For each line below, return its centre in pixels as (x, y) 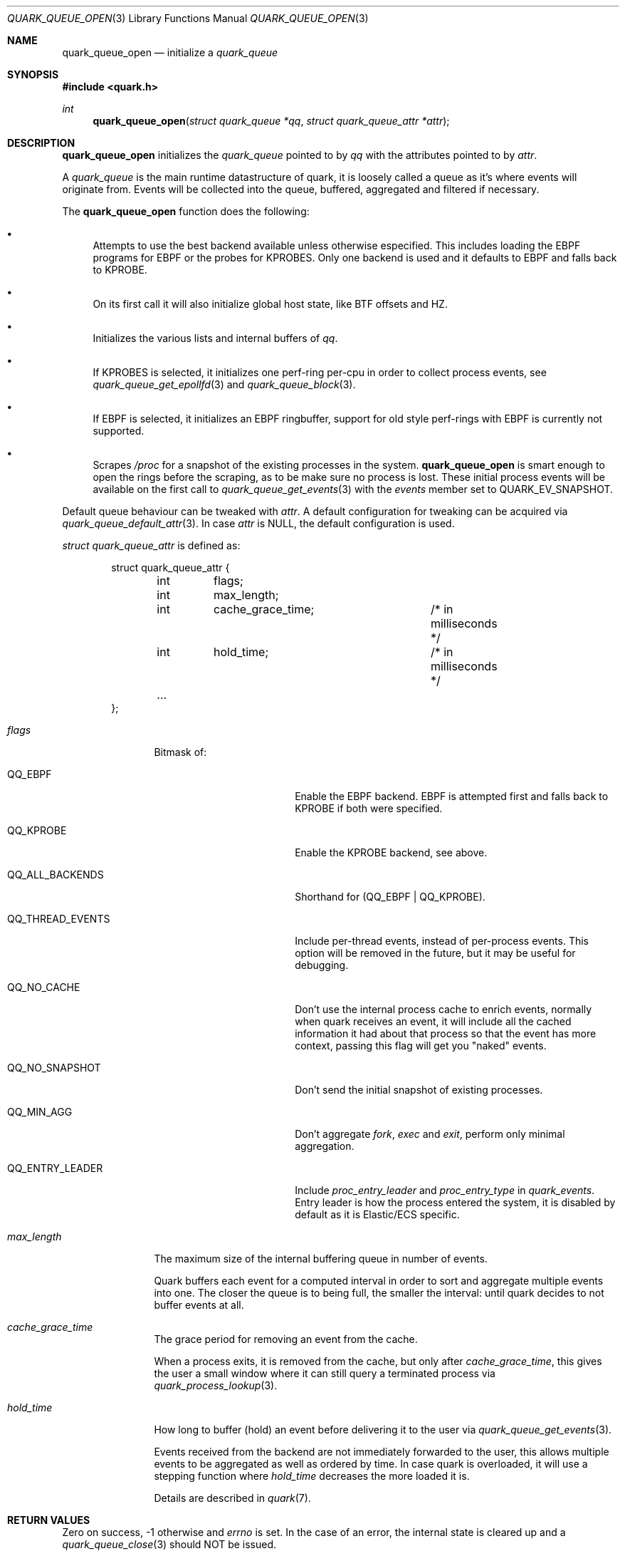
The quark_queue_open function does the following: (186, 211)
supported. (119, 431)
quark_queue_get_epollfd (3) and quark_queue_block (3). (224, 384)
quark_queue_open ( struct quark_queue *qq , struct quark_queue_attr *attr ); (271, 121)
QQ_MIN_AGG (40, 1112)
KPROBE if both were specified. (369, 808)
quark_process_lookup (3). (216, 1385)
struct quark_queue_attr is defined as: (151, 545)
